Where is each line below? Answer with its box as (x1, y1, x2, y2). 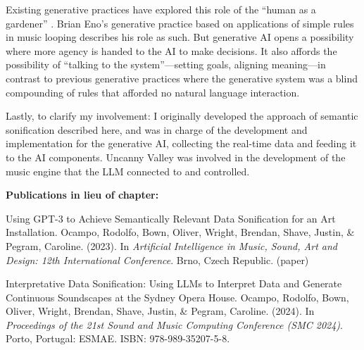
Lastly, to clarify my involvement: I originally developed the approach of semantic (6, 108, 358, 123)
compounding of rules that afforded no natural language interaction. (6, 85, 300, 99)
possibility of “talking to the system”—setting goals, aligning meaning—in (6, 57, 326, 72)
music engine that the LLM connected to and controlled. (6, 163, 250, 178)
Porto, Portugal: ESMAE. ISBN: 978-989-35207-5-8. (6, 331, 230, 346)
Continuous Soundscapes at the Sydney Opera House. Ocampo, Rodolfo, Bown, (6, 289, 349, 304)
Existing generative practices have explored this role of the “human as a (6, 2, 316, 16)
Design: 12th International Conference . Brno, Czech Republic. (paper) (6, 252, 309, 267)
